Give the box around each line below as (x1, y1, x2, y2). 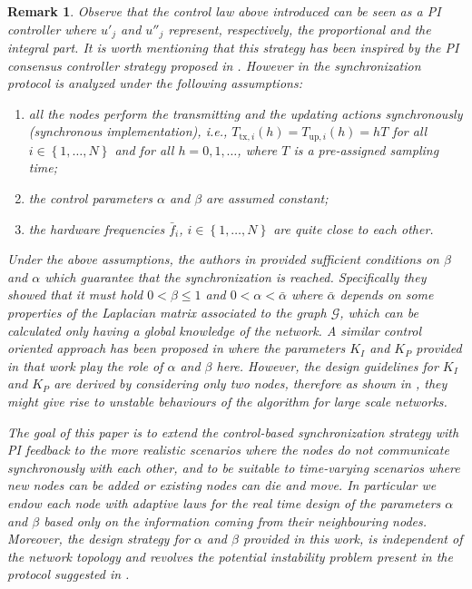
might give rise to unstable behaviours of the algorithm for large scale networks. (7, 392, 447, 410)
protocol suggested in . (7, 564, 130, 584)
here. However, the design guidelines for (216, 356, 438, 375)
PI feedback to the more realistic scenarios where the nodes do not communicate (7, 440, 449, 459)
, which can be (339, 303, 418, 322)
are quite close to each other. (273, 219, 434, 238)
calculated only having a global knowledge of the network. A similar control (7, 320, 422, 339)
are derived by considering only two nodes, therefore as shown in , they (54, 374, 447, 393)
